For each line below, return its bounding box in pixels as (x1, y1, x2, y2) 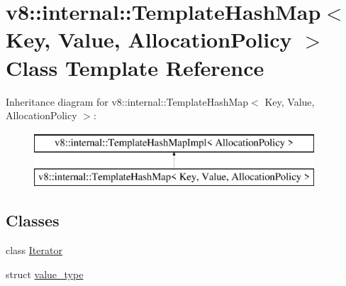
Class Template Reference (6, 53, 264, 82)
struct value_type (6, 266, 84, 281)
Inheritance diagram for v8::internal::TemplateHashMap (6, 94, 249, 109)
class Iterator (6, 243, 62, 258)
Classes (6, 209, 60, 231)
